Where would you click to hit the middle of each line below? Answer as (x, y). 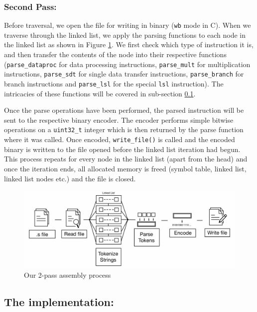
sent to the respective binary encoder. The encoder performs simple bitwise (119, 119)
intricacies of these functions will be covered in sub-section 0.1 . (100, 93)
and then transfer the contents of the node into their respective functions (115, 54)
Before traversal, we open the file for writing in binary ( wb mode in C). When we (128, 25)
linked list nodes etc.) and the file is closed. (70, 178)
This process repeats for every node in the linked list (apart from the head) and (126, 159)
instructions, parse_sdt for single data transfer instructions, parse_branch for (124, 74)
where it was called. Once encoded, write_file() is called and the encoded (120, 139)
